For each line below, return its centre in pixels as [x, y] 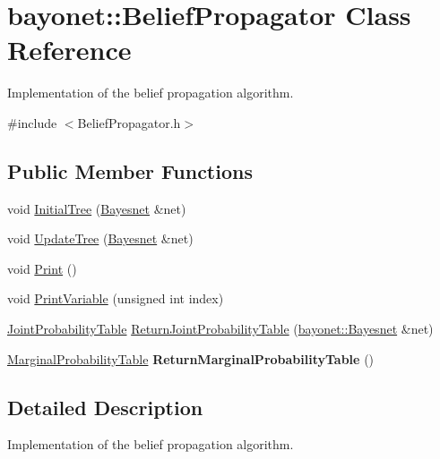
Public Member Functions [130, 170]
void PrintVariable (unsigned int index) [116, 298]
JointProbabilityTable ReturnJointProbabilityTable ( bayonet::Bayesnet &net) [220, 329]
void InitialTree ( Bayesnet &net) [97, 208]
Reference [69, 50]
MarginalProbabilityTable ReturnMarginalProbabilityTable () [191, 358]
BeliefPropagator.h [129, 122]
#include [32, 122]
